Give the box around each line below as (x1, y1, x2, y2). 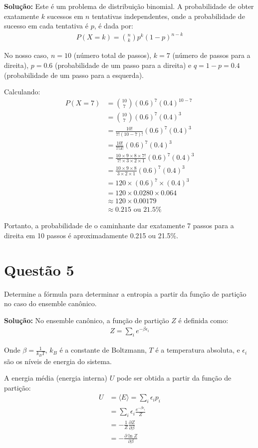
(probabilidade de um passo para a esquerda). (4, 69, 144, 80)
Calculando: (4, 86, 40, 97)
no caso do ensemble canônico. (4, 298, 97, 309)
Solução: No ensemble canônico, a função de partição (4, 315, 169, 325)
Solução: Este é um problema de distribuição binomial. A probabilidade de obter (4, 1, 254, 11)
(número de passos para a (172, 50, 251, 60)
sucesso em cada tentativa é (4, 20, 88, 31)
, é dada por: (94, 20, 133, 31)
